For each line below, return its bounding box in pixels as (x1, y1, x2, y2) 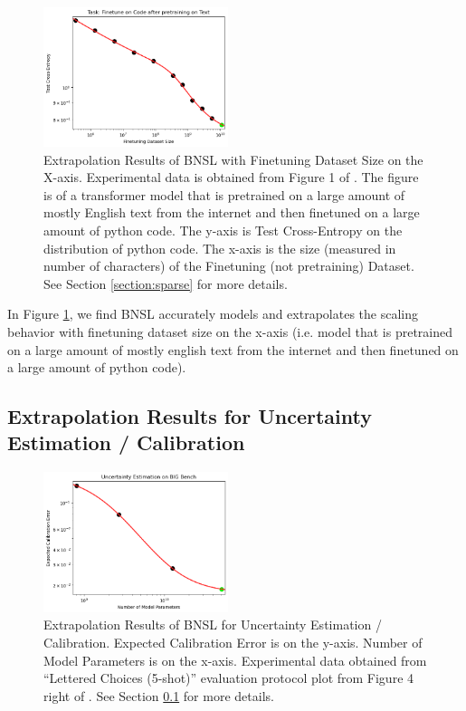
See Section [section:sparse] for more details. (43, 274, 288, 293)
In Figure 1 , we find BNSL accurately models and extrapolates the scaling (7, 304, 418, 323)
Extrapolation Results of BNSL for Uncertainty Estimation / (43, 615, 382, 634)
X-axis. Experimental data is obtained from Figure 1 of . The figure (43, 168, 419, 187)
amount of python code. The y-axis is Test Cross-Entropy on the (43, 220, 403, 239)
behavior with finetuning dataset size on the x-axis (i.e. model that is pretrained (7, 322, 453, 341)
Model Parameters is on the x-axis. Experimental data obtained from (43, 650, 427, 669)
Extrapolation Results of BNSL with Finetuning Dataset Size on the (43, 149, 423, 168)
